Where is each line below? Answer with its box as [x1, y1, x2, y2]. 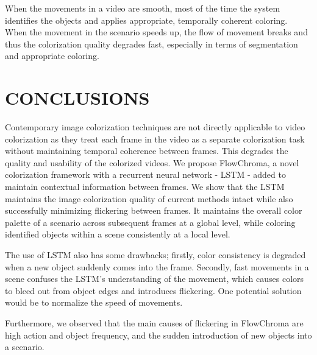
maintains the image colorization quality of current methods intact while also [5, 192, 293, 205]
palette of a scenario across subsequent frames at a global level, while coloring [5, 216, 296, 228]
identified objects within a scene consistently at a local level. [5, 228, 230, 241]
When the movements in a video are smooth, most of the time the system [5, 2, 280, 14]
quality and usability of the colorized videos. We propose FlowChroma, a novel [5, 156, 299, 169]
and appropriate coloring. [5, 49, 99, 62]
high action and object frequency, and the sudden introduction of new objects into [5, 328, 312, 341]
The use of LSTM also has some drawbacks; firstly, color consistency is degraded [5, 248, 306, 261]
